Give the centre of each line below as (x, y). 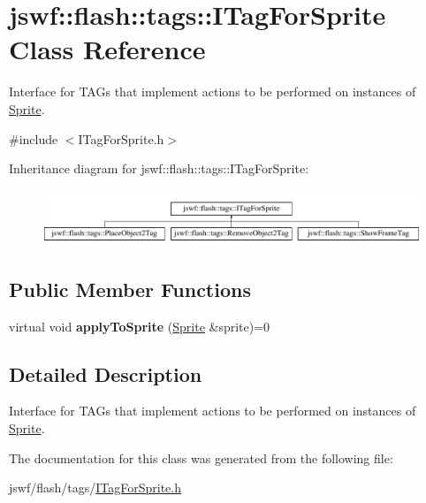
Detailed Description (106, 373)
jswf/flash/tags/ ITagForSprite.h (95, 488)
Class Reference (107, 49)
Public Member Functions (130, 289)
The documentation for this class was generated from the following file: (201, 457)
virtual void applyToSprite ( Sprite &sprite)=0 (140, 326)
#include (34, 138)
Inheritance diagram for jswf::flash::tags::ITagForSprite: (159, 168)
